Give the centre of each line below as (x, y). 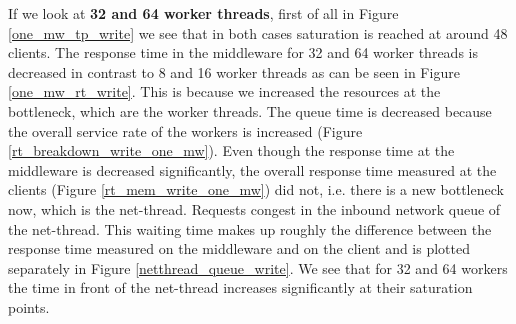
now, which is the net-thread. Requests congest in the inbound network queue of (254, 208)
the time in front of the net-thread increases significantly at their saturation (240, 287)
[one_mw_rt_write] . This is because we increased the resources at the (224, 91)
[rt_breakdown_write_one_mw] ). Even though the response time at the (231, 150)
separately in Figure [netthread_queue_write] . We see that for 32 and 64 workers (258, 267)
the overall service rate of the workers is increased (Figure (185, 130)
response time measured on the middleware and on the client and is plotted (239, 248)
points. (29, 306)
